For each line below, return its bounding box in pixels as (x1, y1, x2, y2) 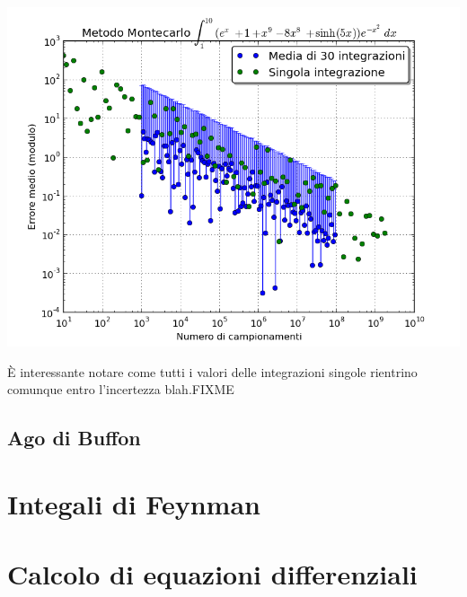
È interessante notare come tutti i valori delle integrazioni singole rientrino (7, 362, 418, 381)
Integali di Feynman (7, 485, 260, 522)
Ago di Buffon (7, 424, 141, 452)
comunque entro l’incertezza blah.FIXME (7, 380, 234, 399)
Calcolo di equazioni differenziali (7, 556, 418, 593)
